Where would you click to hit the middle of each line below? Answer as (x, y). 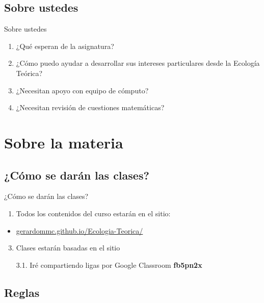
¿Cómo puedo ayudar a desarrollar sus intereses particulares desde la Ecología (138, 63)
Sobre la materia (64, 142)
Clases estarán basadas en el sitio (68, 248)
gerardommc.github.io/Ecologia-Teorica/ (80, 230)
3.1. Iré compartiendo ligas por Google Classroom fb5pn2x (109, 264)
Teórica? (29, 73)
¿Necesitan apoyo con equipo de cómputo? (82, 90)
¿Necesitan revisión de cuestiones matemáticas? (90, 107)
